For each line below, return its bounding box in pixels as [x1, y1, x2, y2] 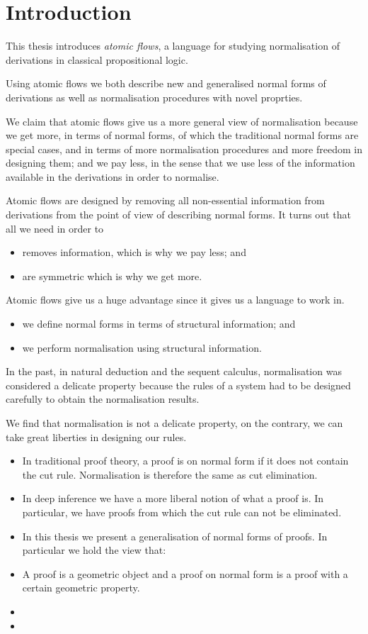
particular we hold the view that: [22, 543, 166, 557]
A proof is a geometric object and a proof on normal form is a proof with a [22, 566, 348, 581]
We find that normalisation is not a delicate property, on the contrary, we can [6, 416, 343, 430]
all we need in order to [6, 221, 104, 235]
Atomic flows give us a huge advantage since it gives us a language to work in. [6, 292, 345, 307]
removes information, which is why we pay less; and [22, 245, 246, 260]
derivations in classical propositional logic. [6, 52, 188, 67]
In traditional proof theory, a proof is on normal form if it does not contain [22, 453, 349, 468]
